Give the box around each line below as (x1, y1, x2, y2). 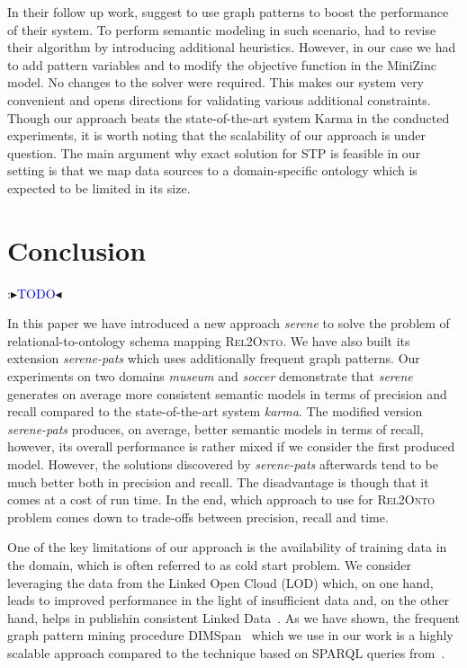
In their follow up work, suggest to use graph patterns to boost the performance (7, 3, 449, 21)
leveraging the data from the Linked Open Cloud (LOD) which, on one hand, (7, 573, 434, 592)
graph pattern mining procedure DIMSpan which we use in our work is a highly (7, 626, 454, 645)
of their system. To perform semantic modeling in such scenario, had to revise (7, 20, 436, 39)
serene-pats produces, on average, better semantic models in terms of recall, (7, 419, 424, 438)
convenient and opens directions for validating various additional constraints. (7, 90, 431, 109)
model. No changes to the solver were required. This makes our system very (7, 73, 425, 92)
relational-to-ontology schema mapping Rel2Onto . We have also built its (7, 331, 410, 350)
